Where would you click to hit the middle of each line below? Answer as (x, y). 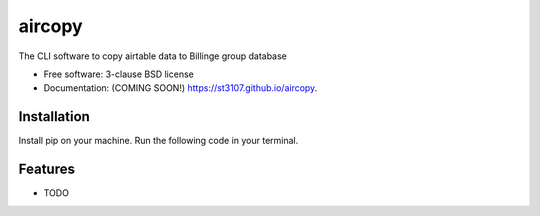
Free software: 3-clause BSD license (118, 74)
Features (46, 169)
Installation (54, 116)
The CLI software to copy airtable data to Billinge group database (152, 56)
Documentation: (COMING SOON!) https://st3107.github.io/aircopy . (180, 88)
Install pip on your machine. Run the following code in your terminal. (158, 141)
